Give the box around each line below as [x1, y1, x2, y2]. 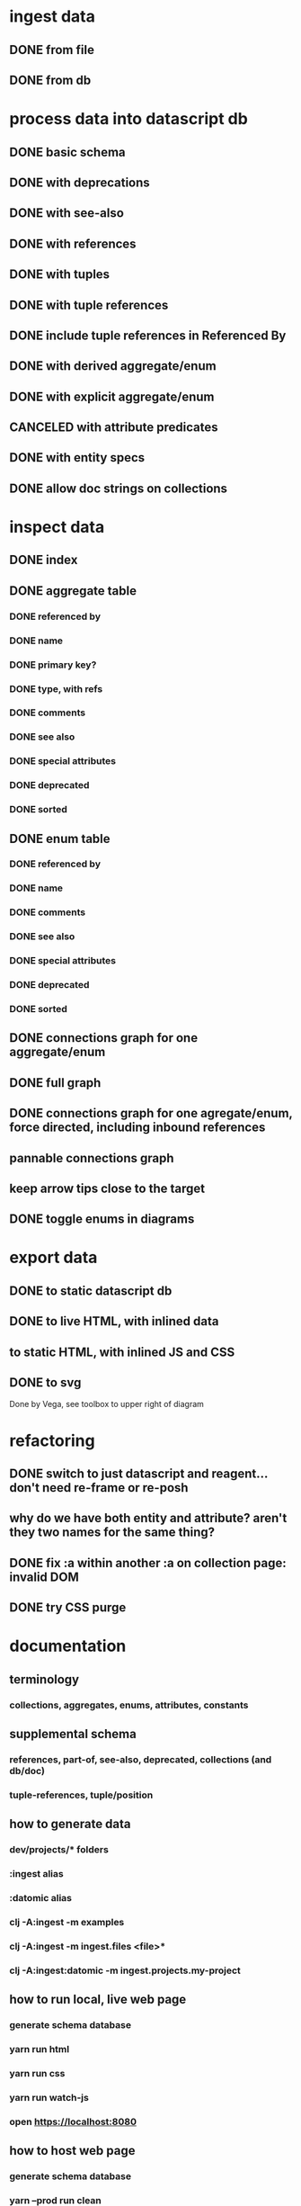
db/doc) [9, 1765, 45, 1778]
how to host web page [9, 2143, 136, 2158]
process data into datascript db [9, 109, 249, 130]
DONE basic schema [9, 144, 126, 159]
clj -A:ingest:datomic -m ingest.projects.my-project [9, 1964, 241, 1977]
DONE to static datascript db [9, 1283, 173, 1298]
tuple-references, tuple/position [9, 1789, 154, 1801]
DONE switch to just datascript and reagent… [9, 1466, 268, 1482]
